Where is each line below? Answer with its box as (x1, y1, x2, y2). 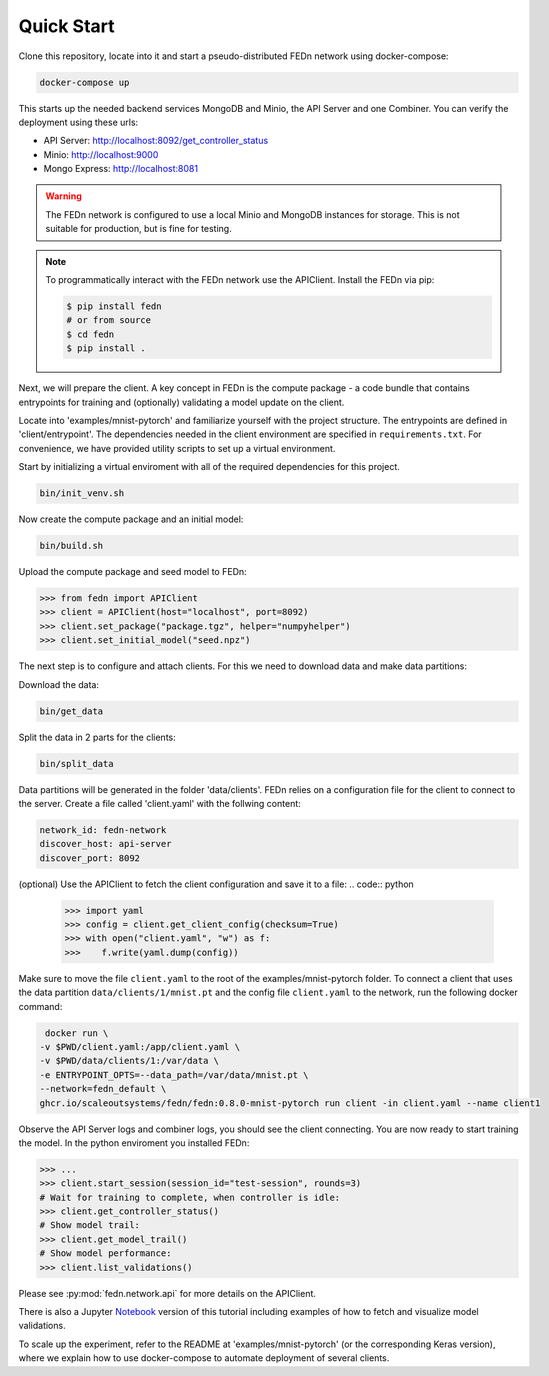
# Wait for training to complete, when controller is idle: (39, 1191, 341, 1203)
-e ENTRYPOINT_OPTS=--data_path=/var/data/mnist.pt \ (39, 1069, 309, 1080)
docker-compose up (39, 76, 130, 88)
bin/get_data (39, 705, 104, 717)
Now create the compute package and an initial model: (18, 513, 244, 525)
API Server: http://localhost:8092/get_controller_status (43, 135, 269, 147)
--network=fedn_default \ (39, 1083, 167, 1095)
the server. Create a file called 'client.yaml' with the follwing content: (18, 797, 302, 809)
